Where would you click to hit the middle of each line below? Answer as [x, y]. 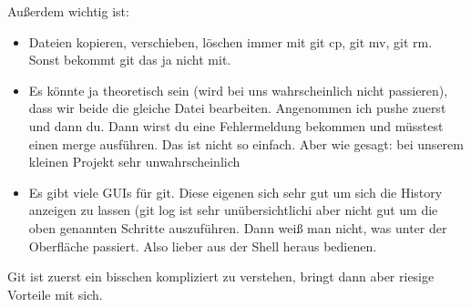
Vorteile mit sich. [55, 294]
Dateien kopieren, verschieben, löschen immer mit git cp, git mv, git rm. [230, 41]
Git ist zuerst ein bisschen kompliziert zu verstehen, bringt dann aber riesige [221, 276]
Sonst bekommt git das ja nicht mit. [130, 60]
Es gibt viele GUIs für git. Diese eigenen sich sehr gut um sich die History [235, 192]
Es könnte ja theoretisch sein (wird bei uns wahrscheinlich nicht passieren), [238, 90]
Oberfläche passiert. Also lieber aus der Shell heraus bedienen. [203, 246]
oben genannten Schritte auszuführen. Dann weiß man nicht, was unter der [238, 227]
